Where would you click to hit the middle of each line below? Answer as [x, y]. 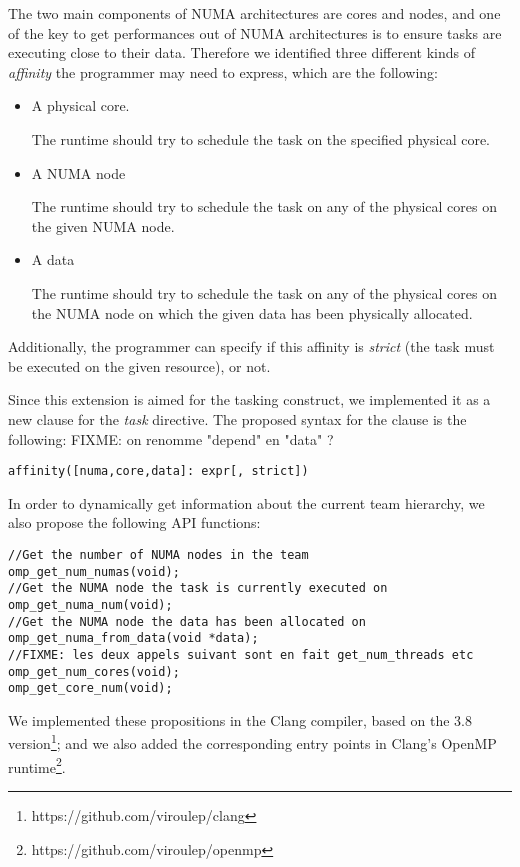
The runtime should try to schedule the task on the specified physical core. [261, 138]
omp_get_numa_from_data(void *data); [133, 638]
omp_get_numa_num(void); [90, 604]
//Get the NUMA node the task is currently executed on [198, 588]
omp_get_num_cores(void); [94, 671]
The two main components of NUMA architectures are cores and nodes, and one [254, 13]
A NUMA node [78, 172]
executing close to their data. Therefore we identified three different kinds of [241, 52]
